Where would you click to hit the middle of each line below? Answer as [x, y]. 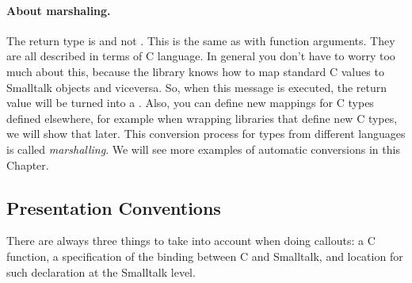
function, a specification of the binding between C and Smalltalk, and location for [205, 256]
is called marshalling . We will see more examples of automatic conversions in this [203, 149]
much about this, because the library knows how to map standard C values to [195, 71]
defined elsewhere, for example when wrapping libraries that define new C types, [202, 118]
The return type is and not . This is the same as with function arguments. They [201, 40]
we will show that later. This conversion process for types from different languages [206, 134]
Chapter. [28, 164]
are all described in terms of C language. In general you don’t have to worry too [201, 56]
